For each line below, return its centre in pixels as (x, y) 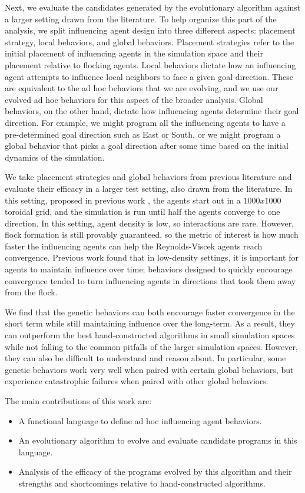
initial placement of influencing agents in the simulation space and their (134, 53)
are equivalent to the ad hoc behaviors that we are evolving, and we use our (142, 88)
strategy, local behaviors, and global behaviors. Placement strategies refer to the (150, 41)
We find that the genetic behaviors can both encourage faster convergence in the (150, 312)
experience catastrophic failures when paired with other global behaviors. (137, 381)
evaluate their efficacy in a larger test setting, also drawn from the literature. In (149, 188)
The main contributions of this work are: (78, 401)
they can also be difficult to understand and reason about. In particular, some (145, 358)
